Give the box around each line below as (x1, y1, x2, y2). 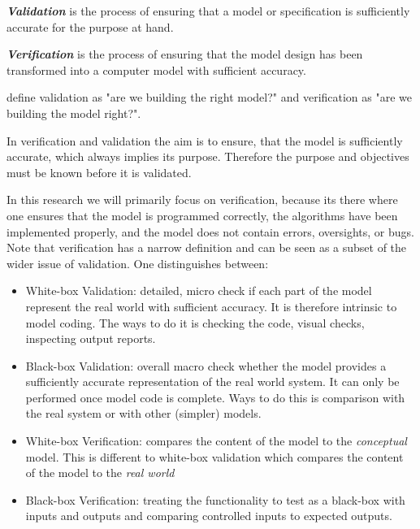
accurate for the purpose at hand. (6, 18, 174, 35)
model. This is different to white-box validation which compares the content (25, 448, 404, 465)
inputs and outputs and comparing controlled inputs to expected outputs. (25, 507, 392, 524)
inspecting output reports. (25, 330, 156, 347)
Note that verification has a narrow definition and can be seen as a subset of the (6, 239, 407, 256)
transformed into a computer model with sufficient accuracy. (6, 61, 306, 78)
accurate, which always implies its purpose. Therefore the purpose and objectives (6, 148, 409, 165)
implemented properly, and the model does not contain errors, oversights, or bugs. (6, 223, 414, 240)
